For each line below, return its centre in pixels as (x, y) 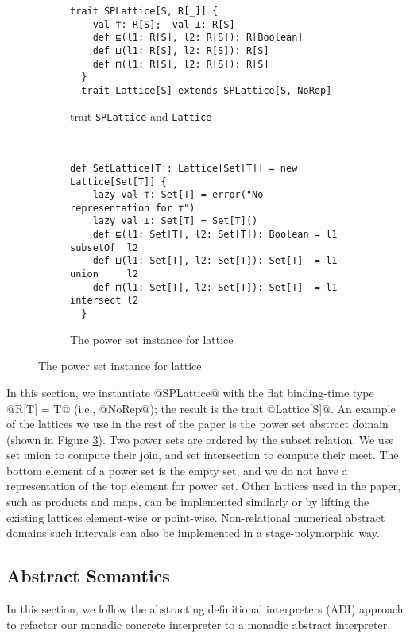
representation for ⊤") (133, 208)
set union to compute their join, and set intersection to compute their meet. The (203, 455)
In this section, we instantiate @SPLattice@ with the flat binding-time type (190, 392)
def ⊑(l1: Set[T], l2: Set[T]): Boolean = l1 (215, 235)
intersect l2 (104, 301)
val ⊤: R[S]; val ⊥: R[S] (164, 24)
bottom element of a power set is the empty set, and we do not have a (177, 470)
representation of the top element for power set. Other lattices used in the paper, (203, 486)
